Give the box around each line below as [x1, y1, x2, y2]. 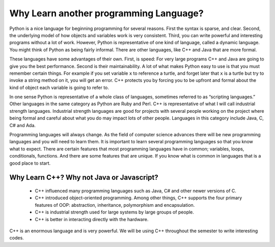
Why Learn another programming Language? [9, 8, 204, 19]
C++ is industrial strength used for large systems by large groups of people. [35, 209, 195, 215]
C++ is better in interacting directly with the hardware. [35, 216, 149, 222]
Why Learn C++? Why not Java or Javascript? [9, 173, 159, 182]
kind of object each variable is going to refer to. [9, 84, 109, 90]
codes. [9, 235, 24, 241]
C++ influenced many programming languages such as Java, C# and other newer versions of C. [35, 188, 237, 194]
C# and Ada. [9, 122, 36, 128]
